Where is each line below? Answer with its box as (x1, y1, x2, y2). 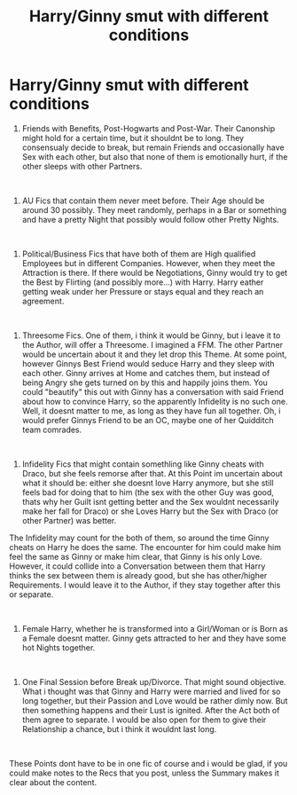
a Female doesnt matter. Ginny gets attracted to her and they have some (21, 633, 286, 643)
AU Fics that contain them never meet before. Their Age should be (21, 195, 265, 206)
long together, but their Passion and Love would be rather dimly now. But (21, 695, 288, 706)
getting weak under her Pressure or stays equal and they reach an (21, 286, 264, 296)
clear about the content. (9, 776, 98, 787)
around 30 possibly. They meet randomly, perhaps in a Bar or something (21, 204, 287, 215)
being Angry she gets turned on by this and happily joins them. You (21, 377, 269, 388)
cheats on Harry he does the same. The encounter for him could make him (9, 541, 282, 552)
